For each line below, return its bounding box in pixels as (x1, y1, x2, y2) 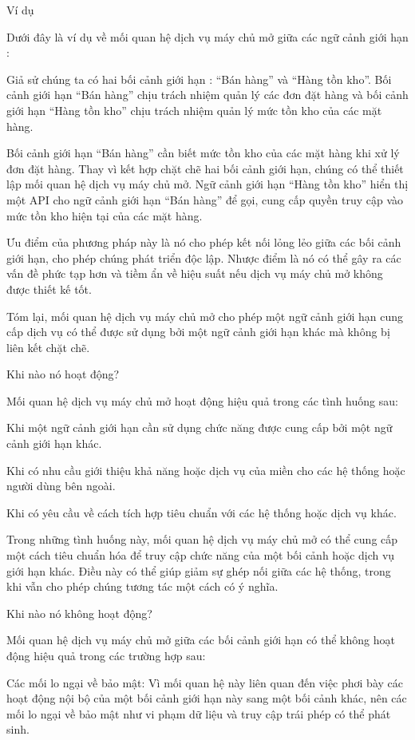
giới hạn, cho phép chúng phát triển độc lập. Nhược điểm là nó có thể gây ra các (6, 249, 401, 266)
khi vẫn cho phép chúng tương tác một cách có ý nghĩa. (6, 578, 279, 595)
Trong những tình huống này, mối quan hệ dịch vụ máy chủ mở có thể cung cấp (6, 531, 398, 548)
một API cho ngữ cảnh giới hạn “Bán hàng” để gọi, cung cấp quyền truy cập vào (6, 191, 404, 208)
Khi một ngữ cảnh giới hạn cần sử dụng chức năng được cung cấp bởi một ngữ (6, 419, 393, 436)
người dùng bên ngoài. (6, 477, 116, 494)
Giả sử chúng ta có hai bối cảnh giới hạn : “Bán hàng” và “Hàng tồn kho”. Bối (6, 70, 392, 87)
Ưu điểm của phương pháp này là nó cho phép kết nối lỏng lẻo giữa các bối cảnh (6, 234, 401, 251)
